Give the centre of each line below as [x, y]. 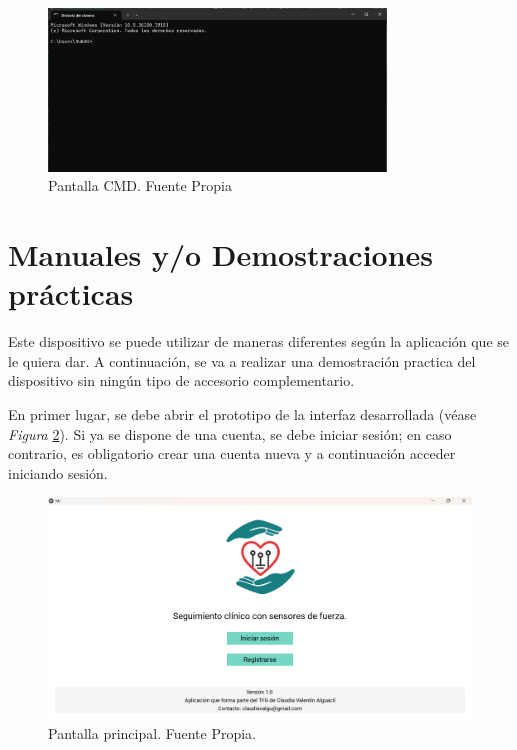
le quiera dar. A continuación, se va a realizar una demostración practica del [242, 360]
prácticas [71, 293]
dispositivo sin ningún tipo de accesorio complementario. [181, 380]
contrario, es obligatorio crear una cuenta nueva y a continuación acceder [232, 453]
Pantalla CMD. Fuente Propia [140, 185]
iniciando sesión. [58, 472]
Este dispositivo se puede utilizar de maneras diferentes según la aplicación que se [259, 341]
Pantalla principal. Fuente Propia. [152, 733]
